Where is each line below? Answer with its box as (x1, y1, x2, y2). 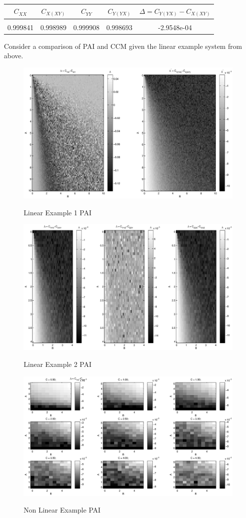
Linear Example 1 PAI (24, 207, 92, 217)
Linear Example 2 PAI (24, 359, 92, 369)
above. (4, 50, 23, 61)
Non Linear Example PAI (24, 504, 101, 515)
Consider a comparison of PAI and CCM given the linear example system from (4, 40, 242, 51)
